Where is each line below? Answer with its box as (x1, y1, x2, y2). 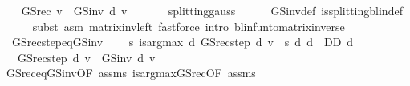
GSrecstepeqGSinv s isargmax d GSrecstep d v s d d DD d (11, 33, 354, 50)
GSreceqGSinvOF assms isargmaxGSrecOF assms (6, 64, 256, 81)
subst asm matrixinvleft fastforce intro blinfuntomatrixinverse (32, 18, 345, 34)
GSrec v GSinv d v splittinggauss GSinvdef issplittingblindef (21, 2, 403, 18)
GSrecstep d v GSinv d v (17, 49, 156, 65)
